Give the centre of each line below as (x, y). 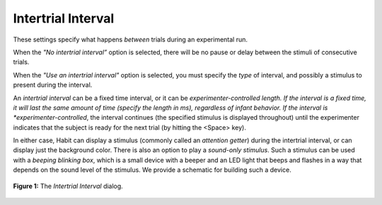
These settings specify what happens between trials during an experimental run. (130, 39)
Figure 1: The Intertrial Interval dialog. (68, 186)
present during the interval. (53, 85)
